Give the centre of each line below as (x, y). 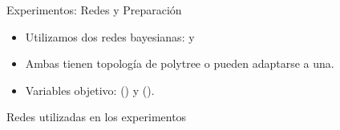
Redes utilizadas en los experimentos (97, 117)
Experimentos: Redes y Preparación (94, 10)
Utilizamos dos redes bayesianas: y (110, 36)
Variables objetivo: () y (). (90, 90)
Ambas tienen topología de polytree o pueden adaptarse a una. (180, 63)
